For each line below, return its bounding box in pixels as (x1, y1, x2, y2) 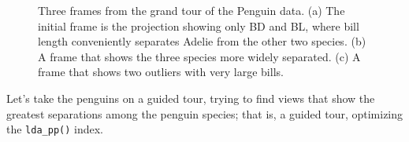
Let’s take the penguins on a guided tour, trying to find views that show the (6, 89, 375, 106)
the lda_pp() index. (6, 121, 104, 137)
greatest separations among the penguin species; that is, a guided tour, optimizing (6, 105, 403, 122)
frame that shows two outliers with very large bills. (38, 64, 284, 80)
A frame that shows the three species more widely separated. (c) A (38, 48, 361, 64)
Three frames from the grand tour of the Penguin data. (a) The (38, 2, 345, 18)
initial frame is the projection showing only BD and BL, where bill (38, 17, 359, 34)
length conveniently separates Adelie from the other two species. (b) (38, 33, 366, 49)
